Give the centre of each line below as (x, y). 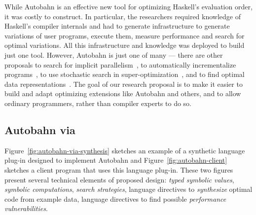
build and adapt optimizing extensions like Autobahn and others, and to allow (123, 93)
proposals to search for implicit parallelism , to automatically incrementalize (120, 64)
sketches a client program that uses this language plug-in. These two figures (119, 169)
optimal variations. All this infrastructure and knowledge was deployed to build (125, 45)
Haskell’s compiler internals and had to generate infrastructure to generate (117, 26)
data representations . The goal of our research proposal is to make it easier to (124, 84)
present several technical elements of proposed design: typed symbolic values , (119, 179)
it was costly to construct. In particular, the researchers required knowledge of (123, 16)
